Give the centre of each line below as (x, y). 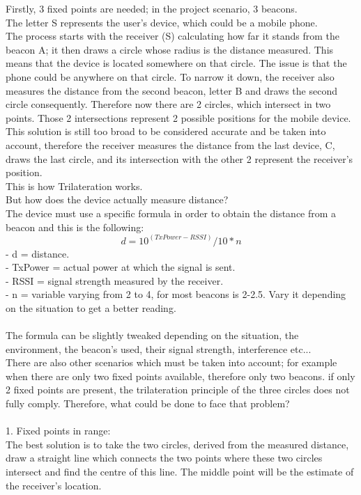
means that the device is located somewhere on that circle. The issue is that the (176, 63)
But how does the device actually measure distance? (117, 199)
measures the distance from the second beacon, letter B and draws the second (171, 90)
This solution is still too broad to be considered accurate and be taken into (166, 131)
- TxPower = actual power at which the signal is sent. (121, 267)
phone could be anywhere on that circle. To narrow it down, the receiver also (170, 76)
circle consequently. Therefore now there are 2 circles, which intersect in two (168, 104)
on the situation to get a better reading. (91, 307)
